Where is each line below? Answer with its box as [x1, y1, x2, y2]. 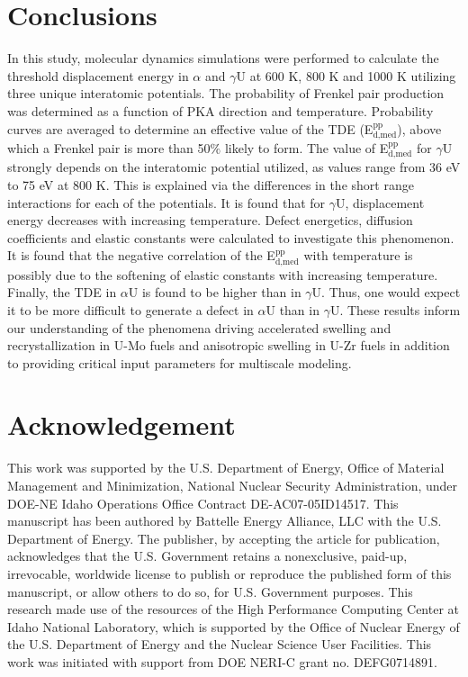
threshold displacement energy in [7, 66, 189, 85]
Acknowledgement [7, 406, 236, 443]
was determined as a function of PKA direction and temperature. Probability [7, 101, 434, 120]
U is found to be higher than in [128, 283, 301, 302]
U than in [265, 300, 319, 319]
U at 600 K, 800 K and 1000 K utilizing [236, 66, 456, 85]
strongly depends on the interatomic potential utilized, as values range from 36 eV [7, 158, 461, 176]
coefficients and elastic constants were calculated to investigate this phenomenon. [7, 228, 454, 247]
